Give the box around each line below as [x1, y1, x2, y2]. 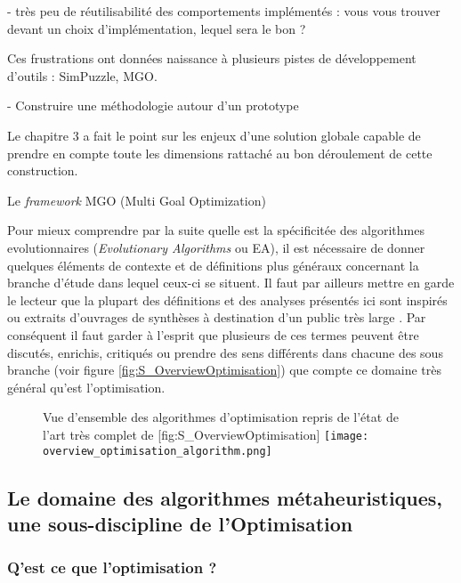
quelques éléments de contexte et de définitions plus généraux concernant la [7, 255, 419, 274]
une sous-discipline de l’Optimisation [7, 509, 353, 537]
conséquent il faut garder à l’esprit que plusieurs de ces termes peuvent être [7, 325, 419, 344]
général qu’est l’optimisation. [7, 377, 166, 396]
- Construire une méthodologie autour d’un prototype [7, 96, 299, 115]
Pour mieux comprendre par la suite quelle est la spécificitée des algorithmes [7, 221, 425, 239]
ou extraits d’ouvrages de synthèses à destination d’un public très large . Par [7, 308, 426, 327]
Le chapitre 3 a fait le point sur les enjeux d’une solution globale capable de [7, 126, 421, 144]
